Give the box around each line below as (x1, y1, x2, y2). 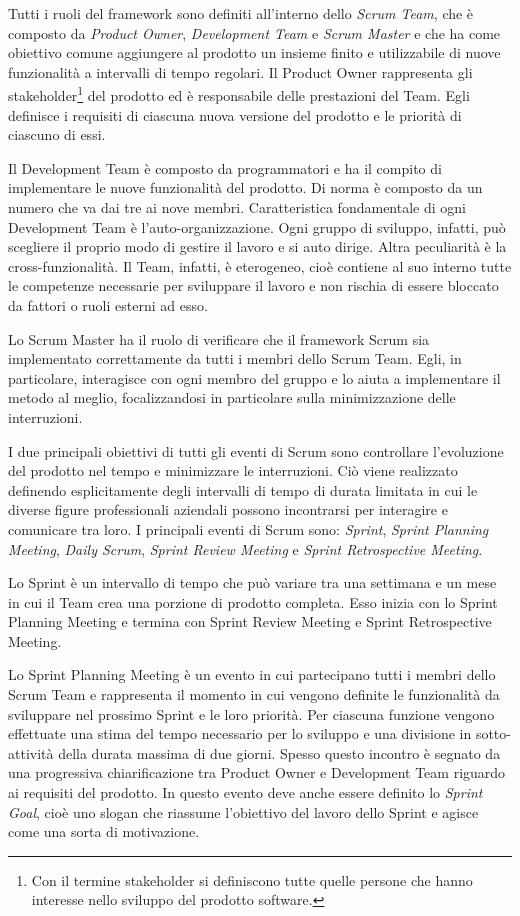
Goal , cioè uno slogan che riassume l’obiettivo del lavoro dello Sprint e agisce (8, 801, 479, 822)
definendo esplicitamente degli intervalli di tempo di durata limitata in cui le (8, 479, 478, 500)
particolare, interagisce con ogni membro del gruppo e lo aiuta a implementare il (8, 367, 501, 388)
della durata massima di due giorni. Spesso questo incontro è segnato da (58, 742, 501, 763)
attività (8, 742, 54, 763)
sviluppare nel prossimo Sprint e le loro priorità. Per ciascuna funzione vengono (8, 703, 495, 724)
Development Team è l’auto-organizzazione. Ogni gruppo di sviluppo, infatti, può (8, 216, 506, 237)
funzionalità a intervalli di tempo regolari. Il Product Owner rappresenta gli (8, 61, 473, 82)
